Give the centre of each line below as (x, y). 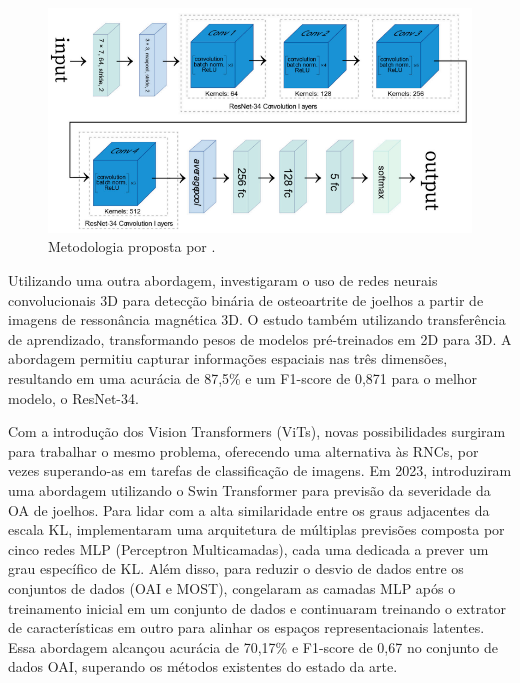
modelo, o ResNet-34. (73, 397)
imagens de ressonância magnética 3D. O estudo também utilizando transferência (257, 319)
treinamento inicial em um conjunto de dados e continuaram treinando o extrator (257, 607)
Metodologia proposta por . (132, 246)
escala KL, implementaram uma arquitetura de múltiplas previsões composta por (256, 529)
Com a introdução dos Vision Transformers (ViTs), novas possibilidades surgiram (257, 431)
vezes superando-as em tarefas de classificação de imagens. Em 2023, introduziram (260, 470)
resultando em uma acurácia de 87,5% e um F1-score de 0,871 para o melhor (243, 377)
